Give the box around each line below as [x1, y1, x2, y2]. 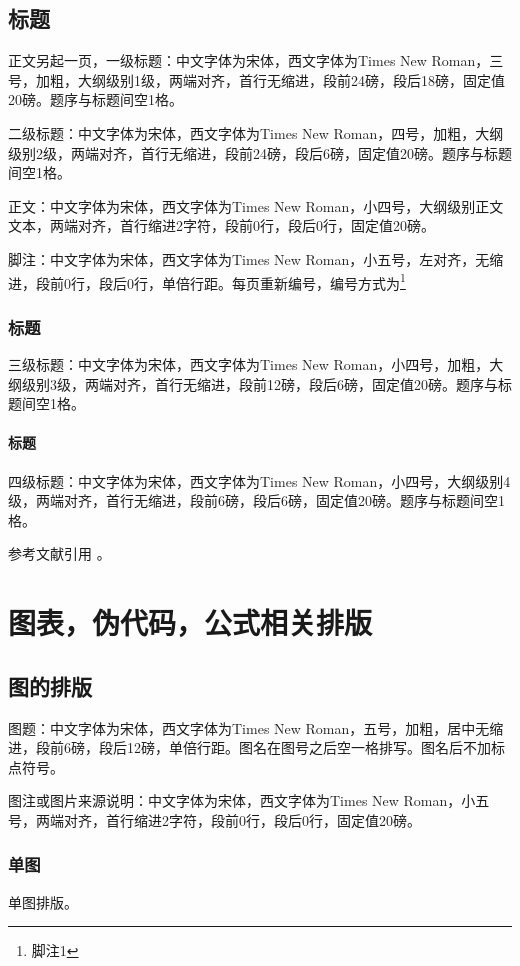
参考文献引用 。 [8, 543, 111, 564]
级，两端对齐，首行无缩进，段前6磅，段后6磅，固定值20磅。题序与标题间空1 [8, 490, 505, 511]
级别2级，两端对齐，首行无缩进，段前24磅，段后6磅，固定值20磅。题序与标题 [8, 142, 512, 163]
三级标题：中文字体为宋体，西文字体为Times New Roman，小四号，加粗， [8, 354, 490, 375]
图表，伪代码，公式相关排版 [8, 602, 373, 643]
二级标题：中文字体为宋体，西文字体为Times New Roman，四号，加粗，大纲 [8, 122, 504, 143]
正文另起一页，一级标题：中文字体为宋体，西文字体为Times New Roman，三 [8, 50, 504, 71]
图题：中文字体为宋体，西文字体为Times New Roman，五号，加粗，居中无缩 [8, 717, 504, 738]
